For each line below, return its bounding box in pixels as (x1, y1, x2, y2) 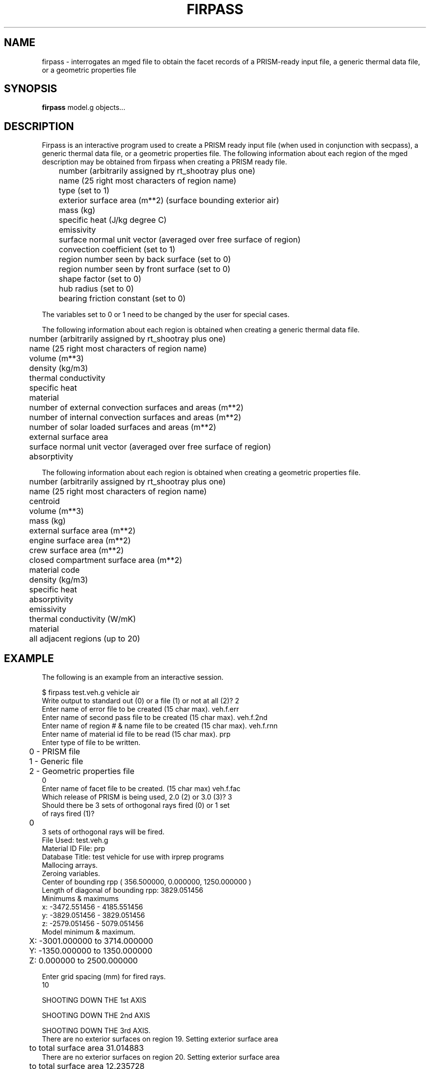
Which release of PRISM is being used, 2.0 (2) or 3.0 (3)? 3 (42, 793, 232, 802)
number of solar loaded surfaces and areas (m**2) (29, 422, 216, 432)
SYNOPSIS (4, 82, 57, 95)
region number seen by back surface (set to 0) (58, 254, 231, 265)
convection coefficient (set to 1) (58, 244, 176, 255)
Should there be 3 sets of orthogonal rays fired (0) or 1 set (42, 801, 230, 810)
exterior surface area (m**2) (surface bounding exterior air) (58, 195, 279, 206)
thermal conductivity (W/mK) (29, 614, 136, 624)
